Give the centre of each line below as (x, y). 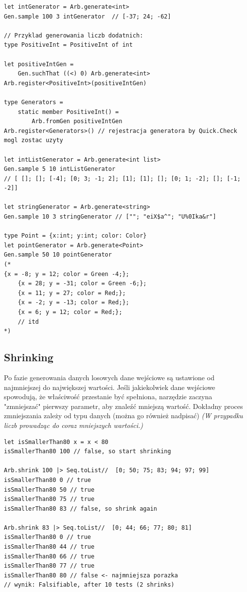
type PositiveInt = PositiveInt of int (68, 45)
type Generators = (34, 102)
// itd (28, 322)
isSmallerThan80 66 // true (49, 556)
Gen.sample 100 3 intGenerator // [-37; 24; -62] (88, 16)
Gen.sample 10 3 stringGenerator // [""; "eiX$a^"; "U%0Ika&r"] (110, 217)
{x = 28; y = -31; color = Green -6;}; (82, 284)
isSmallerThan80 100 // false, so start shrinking (88, 452)
